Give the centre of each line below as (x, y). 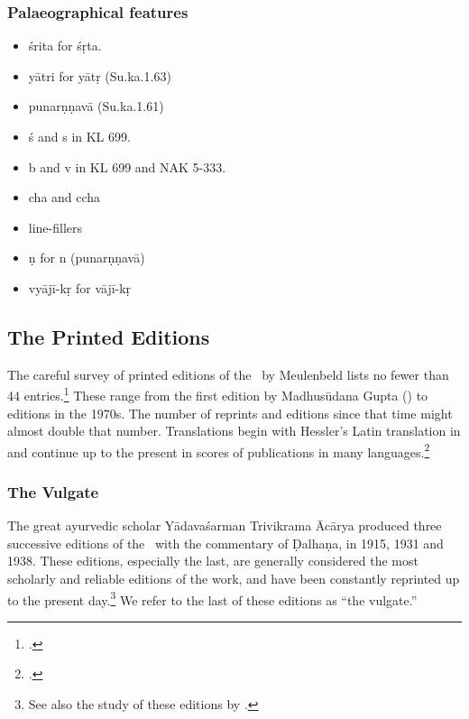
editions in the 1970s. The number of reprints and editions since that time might (230, 413)
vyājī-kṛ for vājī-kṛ (80, 287)
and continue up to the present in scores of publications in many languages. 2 (219, 450)
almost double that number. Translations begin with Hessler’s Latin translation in (234, 431)
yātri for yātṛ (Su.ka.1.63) (100, 75)
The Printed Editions (109, 336)
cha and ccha (64, 197)
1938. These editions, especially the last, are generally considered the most (213, 561)
